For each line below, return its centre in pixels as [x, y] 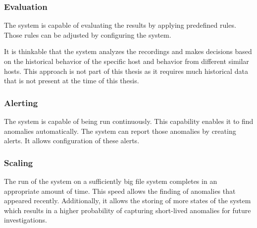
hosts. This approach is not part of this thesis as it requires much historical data [126, 71]
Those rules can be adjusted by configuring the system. [88, 34]
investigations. [26, 220]
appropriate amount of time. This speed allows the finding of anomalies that [120, 191]
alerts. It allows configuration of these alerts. [72, 141]
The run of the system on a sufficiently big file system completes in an [111, 181]
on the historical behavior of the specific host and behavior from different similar [127, 61]
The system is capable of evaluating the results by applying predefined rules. [120, 25]
